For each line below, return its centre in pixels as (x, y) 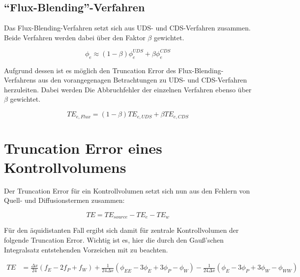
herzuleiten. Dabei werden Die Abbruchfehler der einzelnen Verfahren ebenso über (128, 89)
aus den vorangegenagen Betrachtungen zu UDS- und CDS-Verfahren (143, 80)
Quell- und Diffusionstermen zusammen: (64, 200)
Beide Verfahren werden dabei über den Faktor (75, 37)
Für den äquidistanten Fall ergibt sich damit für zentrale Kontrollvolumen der (121, 230)
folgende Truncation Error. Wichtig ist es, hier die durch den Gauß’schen (114, 240)
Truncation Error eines (83, 148)
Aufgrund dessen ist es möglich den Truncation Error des (90, 70)
